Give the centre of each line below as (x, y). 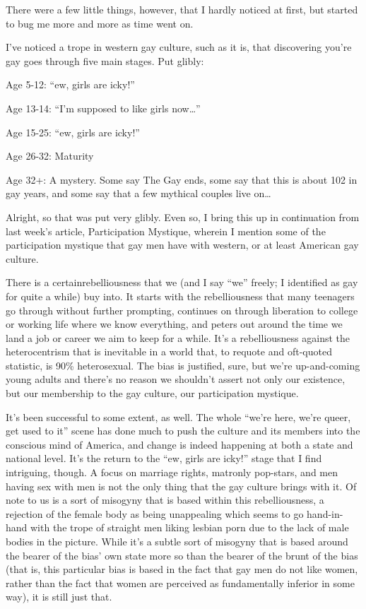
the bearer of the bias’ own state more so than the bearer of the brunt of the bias (182, 555)
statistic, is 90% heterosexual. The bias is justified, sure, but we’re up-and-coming (183, 365)
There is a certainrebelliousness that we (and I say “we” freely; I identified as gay (182, 282)
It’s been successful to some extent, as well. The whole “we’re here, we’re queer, (178, 416)
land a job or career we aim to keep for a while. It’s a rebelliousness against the (178, 337)
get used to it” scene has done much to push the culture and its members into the (183, 431)
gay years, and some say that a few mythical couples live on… (138, 193)
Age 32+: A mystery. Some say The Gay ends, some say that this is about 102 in (182, 179)
